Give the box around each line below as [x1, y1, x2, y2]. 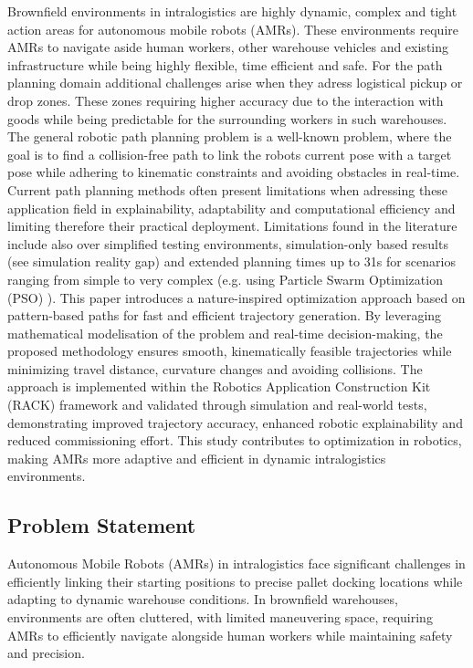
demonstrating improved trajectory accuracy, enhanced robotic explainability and [7, 412, 463, 432]
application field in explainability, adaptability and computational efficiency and [7, 198, 456, 217]
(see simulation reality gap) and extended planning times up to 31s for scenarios [7, 252, 456, 271]
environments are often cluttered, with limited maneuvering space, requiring [7, 608, 433, 627]
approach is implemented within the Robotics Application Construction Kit [7, 377, 431, 396]
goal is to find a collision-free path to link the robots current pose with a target [7, 144, 452, 163]
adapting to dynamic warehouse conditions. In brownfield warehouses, [7, 590, 398, 609]
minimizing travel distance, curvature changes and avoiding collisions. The [7, 359, 423, 378]
